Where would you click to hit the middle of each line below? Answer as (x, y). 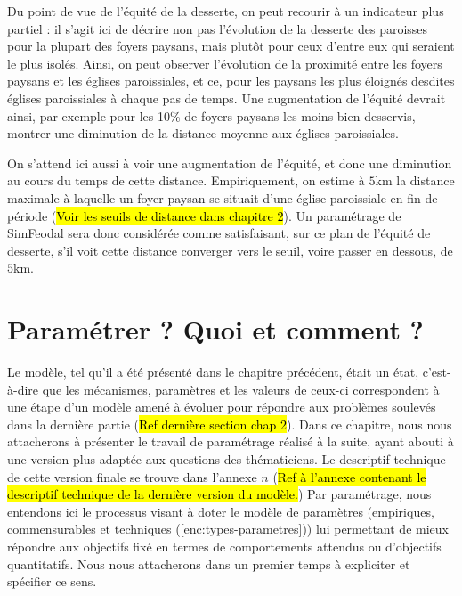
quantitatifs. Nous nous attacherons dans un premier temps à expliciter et (209, 563)
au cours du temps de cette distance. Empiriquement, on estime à (186, 180)
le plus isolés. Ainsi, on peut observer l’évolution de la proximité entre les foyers (225, 63)
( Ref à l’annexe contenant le (349, 476)
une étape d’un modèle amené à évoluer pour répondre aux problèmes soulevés (222, 407)
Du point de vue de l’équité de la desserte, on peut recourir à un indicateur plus (226, 11)
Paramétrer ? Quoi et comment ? (215, 329)
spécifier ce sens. (52, 581)
